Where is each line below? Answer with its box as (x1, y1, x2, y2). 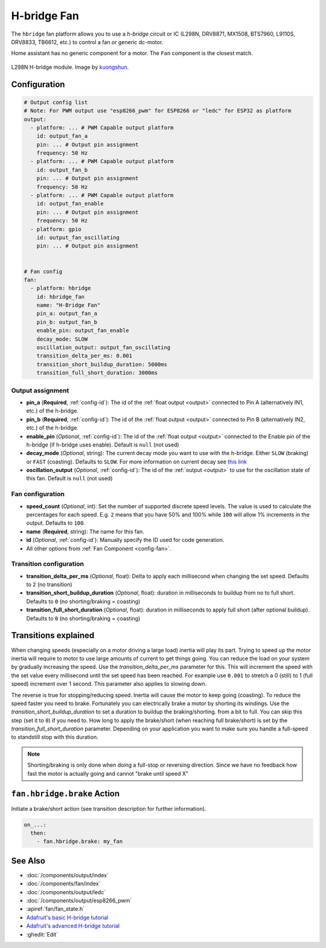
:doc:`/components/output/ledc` (26, 888, 106, 895)
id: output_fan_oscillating (36, 234, 120, 241)
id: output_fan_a (36, 133, 88, 140)
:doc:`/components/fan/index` (26, 880, 101, 888)
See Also (11, 856, 45, 866)
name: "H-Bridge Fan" (36, 302, 101, 309)
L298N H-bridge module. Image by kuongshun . (11, 63, 129, 71)
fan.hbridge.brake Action (11, 788, 120, 799)
